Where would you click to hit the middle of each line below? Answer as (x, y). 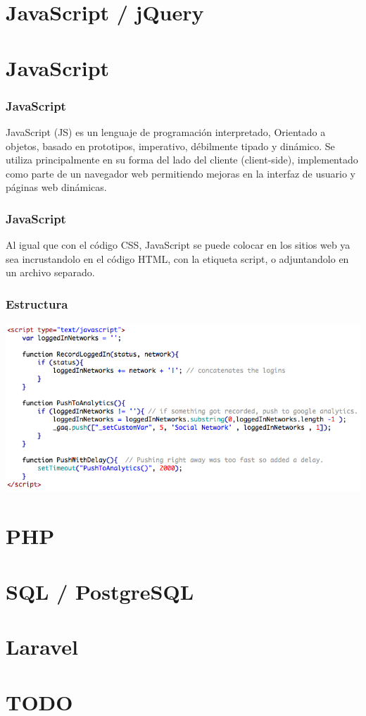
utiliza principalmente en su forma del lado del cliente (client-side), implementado (182, 160)
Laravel (42, 647)
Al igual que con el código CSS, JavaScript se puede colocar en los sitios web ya (178, 245)
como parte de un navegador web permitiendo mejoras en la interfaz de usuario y (181, 173)
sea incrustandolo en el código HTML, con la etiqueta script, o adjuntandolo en (177, 258)
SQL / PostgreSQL (100, 591)
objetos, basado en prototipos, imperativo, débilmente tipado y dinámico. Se (170, 146)
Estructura (37, 303)
